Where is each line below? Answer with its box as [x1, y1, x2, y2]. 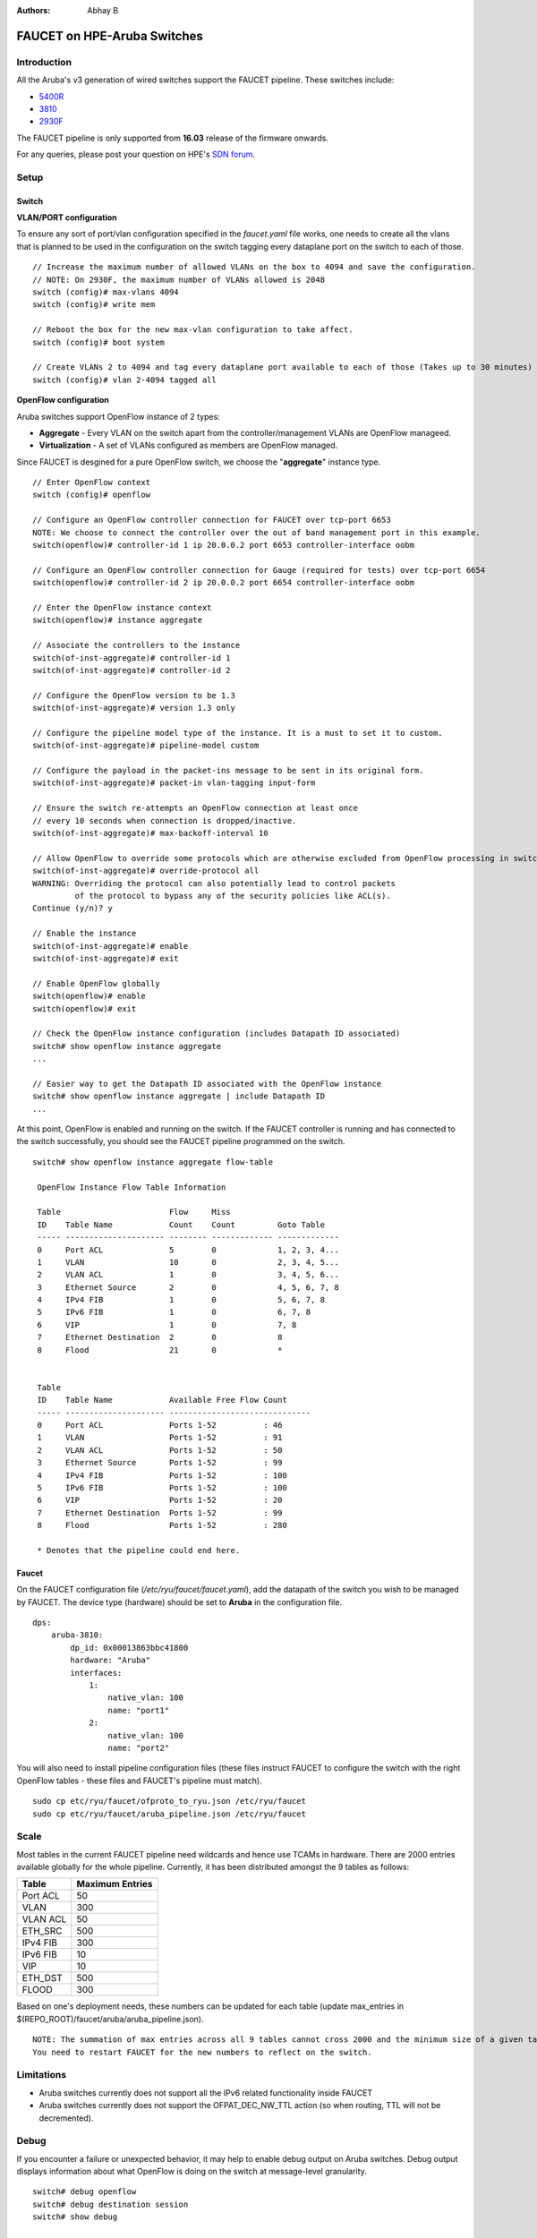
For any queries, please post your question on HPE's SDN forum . [16, 149, 255, 160]
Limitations [16, 2069, 67, 2081]
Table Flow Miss [37, 1207, 232, 1217]
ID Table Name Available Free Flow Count [37, 1395, 288, 1405]
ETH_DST [21, 1972, 63, 1985]
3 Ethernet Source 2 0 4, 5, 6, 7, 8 [37, 1282, 339, 1293]
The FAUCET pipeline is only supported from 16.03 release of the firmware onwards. [16, 132, 328, 143]
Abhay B [87, 5, 119, 15]
